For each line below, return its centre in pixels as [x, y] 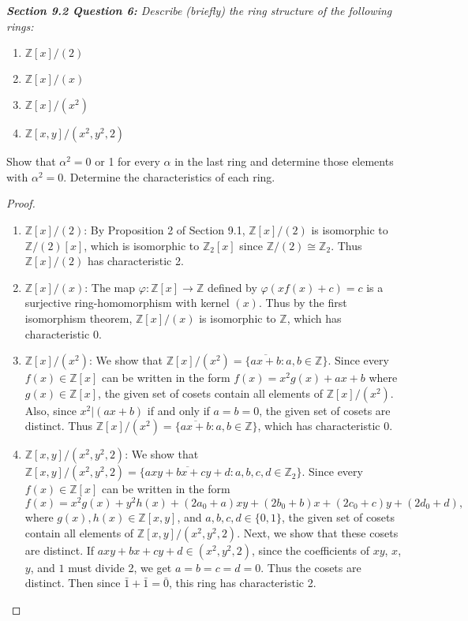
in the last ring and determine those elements [284, 161]
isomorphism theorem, [79, 318]
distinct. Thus [59, 426]
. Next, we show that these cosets [318, 532]
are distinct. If [60, 550]
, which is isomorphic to [142, 245]
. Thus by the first [303, 303]
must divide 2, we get [120, 567]
